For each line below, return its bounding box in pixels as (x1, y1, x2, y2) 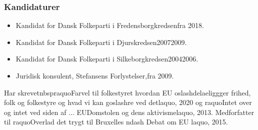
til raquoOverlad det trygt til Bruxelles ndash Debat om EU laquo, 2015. (4, 116, 228, 127)
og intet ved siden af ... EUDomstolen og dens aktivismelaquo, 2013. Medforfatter (4, 106, 254, 117)
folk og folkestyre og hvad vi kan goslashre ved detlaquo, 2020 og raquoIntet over (4, 97, 252, 107)
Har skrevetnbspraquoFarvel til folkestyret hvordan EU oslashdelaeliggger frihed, (4, 87, 251, 97)
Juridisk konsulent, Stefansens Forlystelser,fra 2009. (15, 70, 174, 80)
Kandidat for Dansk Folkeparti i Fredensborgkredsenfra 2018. (15, 20, 204, 30)
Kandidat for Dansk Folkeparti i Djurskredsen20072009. (15, 36, 187, 47)
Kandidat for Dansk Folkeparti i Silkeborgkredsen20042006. (15, 53, 198, 64)
